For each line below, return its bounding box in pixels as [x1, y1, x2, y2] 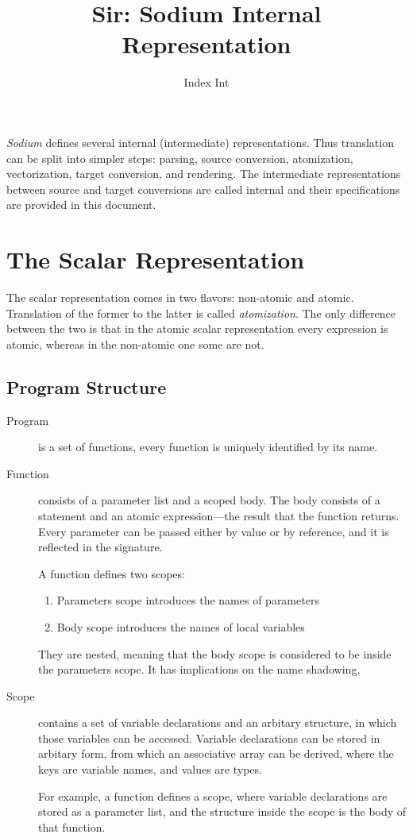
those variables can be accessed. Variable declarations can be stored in [38, 729, 380, 746]
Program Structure [6, 374, 167, 399]
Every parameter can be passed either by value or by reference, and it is [38, 523, 389, 539]
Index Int [183, 74, 230, 91]
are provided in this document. [6, 196, 156, 213]
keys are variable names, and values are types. [38, 761, 262, 778]
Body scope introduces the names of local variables [56, 618, 305, 635]
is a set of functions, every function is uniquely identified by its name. [38, 438, 378, 455]
